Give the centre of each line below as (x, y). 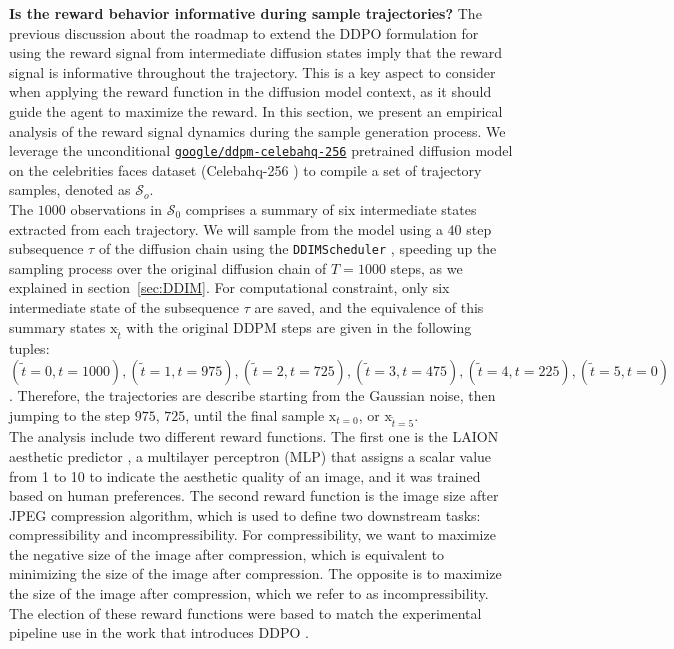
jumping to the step (70, 414)
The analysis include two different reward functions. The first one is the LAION (254, 436)
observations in (116, 209)
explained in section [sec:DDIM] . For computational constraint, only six (229, 287)
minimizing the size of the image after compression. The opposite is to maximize (255, 573)
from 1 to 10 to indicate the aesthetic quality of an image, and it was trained (245, 475)
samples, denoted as (70, 189)
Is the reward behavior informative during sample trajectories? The (245, 13)
